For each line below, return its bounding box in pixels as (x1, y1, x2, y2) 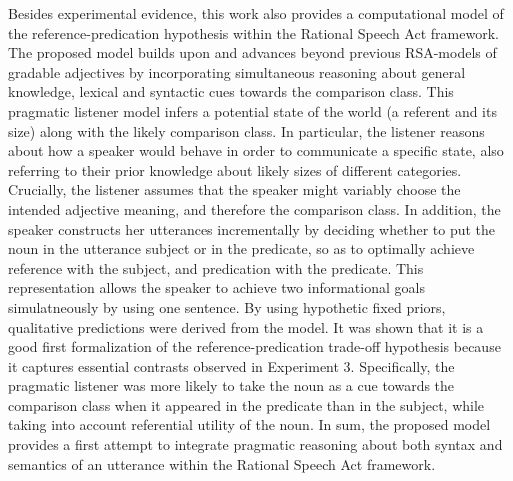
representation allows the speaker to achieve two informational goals (8, 277, 425, 298)
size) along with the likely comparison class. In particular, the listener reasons (8, 120, 485, 141)
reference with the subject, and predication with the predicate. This (8, 257, 424, 278)
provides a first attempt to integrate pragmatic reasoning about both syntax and (8, 434, 503, 455)
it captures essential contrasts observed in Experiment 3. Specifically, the (8, 355, 455, 376)
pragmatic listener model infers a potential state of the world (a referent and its (8, 100, 497, 121)
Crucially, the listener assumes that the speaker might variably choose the (8, 179, 461, 200)
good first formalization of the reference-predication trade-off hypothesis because (8, 336, 501, 357)
